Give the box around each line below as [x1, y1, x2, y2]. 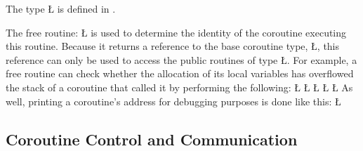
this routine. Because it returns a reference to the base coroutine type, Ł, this [6, 39, 340, 53]
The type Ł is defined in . [6, 1, 116, 15]
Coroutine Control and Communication [6, 128, 298, 150]
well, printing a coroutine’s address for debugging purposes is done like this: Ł [6, 93, 341, 108]
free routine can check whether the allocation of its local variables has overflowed [6, 66, 354, 81]
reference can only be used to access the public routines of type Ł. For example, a [6, 52, 357, 67]
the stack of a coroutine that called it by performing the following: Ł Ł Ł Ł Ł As [6, 79, 353, 94]
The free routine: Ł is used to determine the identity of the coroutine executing [6, 25, 347, 39]
